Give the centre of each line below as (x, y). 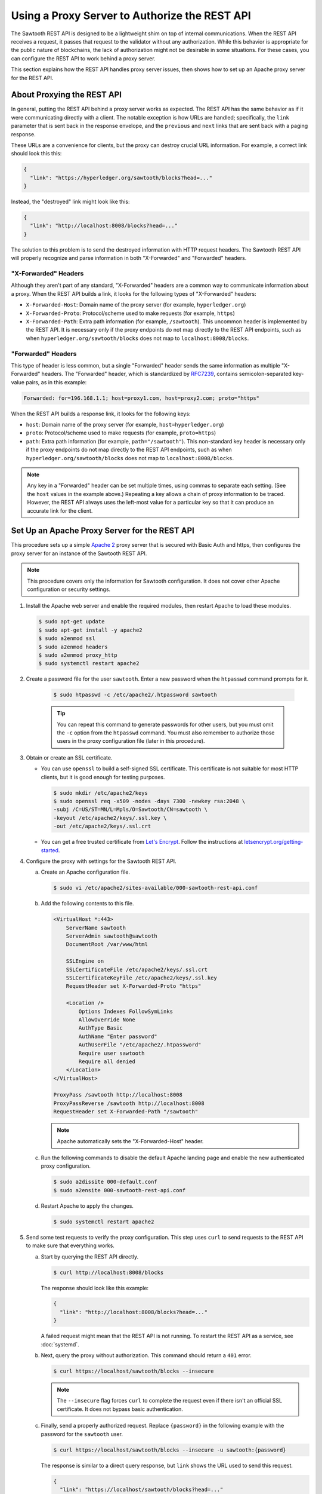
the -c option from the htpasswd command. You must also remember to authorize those (166, 733)
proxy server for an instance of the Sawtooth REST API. (79, 553)
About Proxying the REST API (66, 95)
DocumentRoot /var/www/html (107, 945)
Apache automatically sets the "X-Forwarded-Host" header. (130, 1141)
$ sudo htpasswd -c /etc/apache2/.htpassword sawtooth (135, 695)
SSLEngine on (85, 961)
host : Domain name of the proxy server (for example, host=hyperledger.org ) (125, 425)
